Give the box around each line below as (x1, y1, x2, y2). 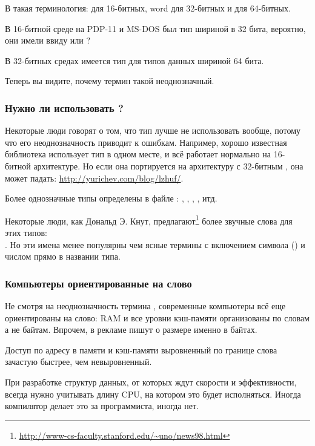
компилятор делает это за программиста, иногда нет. (5, 399, 199, 412)
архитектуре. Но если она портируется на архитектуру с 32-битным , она (33, 159, 303, 172)
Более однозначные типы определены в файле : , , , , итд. (5, 192, 217, 205)
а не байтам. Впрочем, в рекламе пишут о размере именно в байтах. (5, 323, 257, 336)
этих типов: (5, 226, 47, 238)
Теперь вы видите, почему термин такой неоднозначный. (5, 74, 214, 87)
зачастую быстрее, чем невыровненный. (5, 355, 152, 368)
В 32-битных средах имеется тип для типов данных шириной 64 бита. (5, 54, 264, 67)
